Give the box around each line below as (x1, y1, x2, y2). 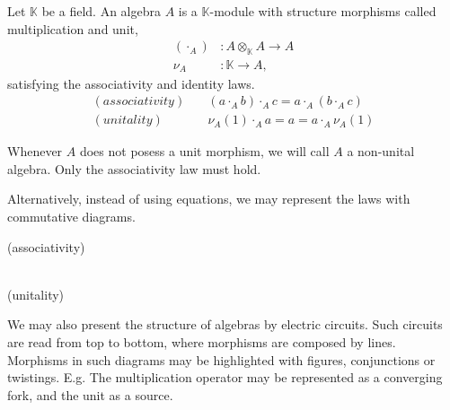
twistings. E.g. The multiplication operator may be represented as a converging (7, 368, 443, 387)
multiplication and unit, (7, 19, 138, 38)
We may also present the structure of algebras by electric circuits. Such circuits (7, 315, 443, 334)
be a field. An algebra (41, 2, 161, 20)
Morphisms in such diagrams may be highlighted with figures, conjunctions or (7, 350, 436, 369)
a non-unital (347, 142, 415, 161)
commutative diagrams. (7, 206, 136, 225)
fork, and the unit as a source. (7, 385, 173, 404)
